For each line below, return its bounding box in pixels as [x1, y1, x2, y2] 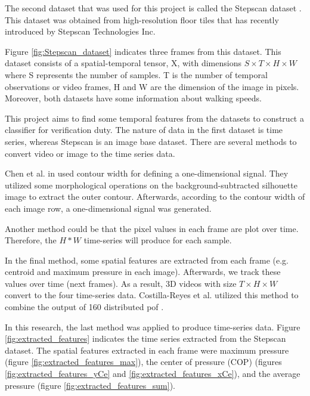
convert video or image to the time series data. [5, 147, 175, 159]
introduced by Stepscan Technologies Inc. [5, 25, 156, 38]
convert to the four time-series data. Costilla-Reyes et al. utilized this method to [5, 289, 299, 301]
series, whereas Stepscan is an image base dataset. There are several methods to [5, 135, 297, 147]
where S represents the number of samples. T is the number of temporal [5, 68, 268, 81]
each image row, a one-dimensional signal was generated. [5, 202, 212, 214]
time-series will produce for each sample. [83, 234, 232, 246]
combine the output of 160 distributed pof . [5, 301, 164, 313]
